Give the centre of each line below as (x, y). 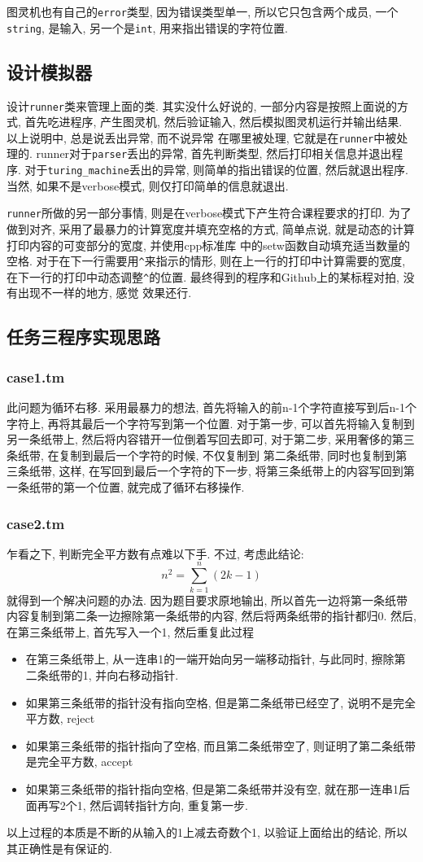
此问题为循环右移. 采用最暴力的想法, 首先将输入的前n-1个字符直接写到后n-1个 (211, 407)
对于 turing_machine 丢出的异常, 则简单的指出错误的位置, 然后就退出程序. (216, 170)
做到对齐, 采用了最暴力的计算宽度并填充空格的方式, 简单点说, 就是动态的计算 (211, 228)
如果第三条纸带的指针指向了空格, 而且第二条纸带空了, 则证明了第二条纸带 (220, 745)
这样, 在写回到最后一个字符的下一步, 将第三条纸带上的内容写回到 (231, 471)
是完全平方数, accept (79, 761)
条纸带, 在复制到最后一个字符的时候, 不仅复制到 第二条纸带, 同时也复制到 (201, 455)
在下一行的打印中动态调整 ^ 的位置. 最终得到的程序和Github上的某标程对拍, (203, 276)
